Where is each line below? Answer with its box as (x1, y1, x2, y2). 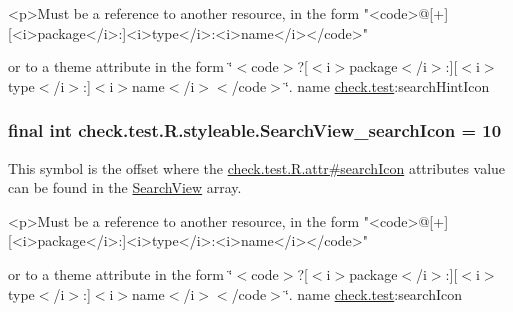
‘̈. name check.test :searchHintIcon (284, 75, 490, 96)
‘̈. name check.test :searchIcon (284, 283, 463, 304)
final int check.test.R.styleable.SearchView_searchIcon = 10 (8, 118, 502, 143)
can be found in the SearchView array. (8, 177, 242, 198)
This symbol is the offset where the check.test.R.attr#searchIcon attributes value (8, 157, 506, 178)
